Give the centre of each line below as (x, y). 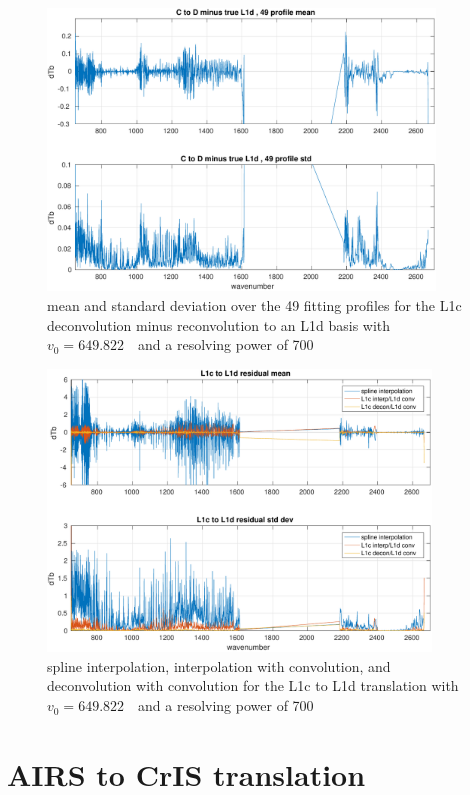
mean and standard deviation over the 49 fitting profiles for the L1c (254, 305)
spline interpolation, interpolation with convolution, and (219, 665)
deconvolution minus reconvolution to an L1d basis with (219, 324)
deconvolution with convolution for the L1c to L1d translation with (253, 685)
